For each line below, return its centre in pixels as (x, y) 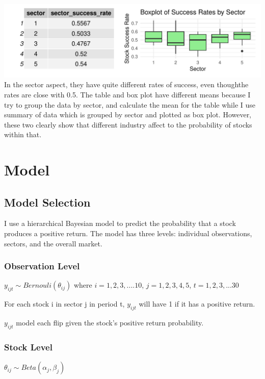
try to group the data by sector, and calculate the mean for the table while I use (130, 104)
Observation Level (42, 266)
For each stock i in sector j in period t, (64, 304)
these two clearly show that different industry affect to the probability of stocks (128, 124)
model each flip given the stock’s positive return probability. (110, 323)
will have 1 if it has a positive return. (197, 304)
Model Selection (47, 202)
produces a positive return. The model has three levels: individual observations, (128, 233)
